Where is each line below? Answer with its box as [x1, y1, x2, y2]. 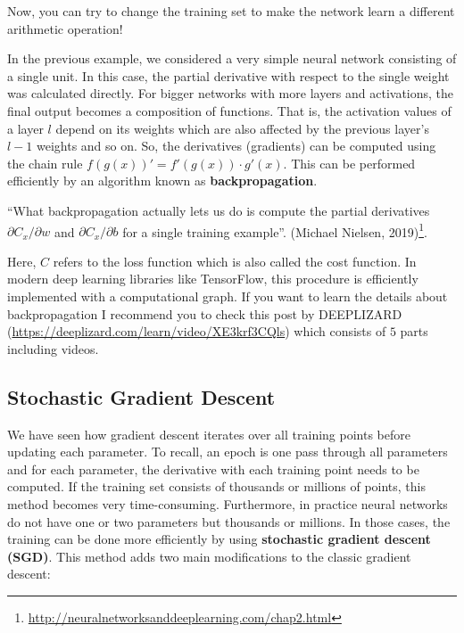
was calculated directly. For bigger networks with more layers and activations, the [7, 84, 454, 103]
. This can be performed [283, 153, 416, 172]
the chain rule [7, 153, 83, 172]
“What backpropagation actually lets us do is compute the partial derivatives [7, 201, 430, 219]
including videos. [7, 339, 99, 358]
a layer [7, 119, 44, 137]
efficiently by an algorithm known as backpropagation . [7, 171, 318, 190]
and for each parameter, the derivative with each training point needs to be [7, 459, 419, 478]
